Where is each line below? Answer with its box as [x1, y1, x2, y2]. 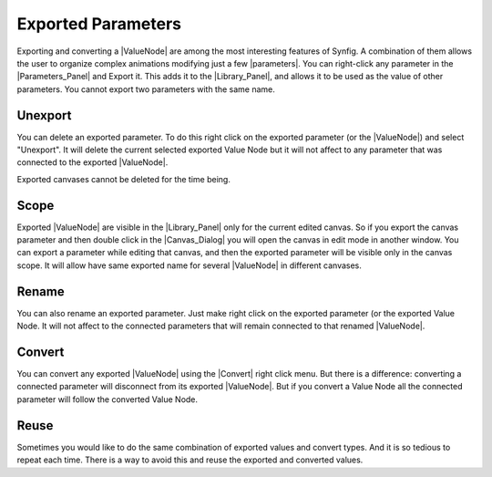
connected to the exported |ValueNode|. [16, 157, 169, 168]
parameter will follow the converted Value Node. [16, 393, 199, 405]
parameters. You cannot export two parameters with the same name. [16, 83, 275, 95]
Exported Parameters [16, 14, 182, 34]
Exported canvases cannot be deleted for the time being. [16, 173, 231, 184]
